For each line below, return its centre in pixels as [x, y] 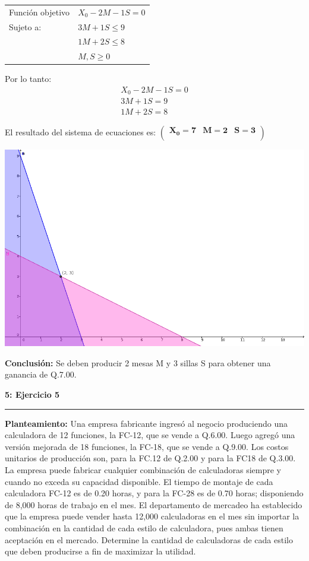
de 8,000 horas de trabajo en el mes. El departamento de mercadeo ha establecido [154, 504]
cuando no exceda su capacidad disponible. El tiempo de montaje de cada [139, 481]
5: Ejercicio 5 [32, 394]
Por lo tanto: [28, 79]
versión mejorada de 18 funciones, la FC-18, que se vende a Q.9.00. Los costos [147, 446]
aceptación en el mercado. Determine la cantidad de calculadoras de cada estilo [149, 539]
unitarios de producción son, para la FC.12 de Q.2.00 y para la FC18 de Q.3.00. [150, 458]
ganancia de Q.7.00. [41, 374]
